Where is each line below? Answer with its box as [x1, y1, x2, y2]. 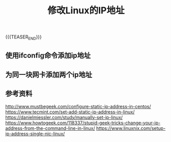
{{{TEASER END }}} [5, 34, 42, 41]
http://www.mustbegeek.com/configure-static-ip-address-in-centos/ [5, 103, 151, 109]
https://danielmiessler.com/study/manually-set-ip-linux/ [5, 114, 123, 120]
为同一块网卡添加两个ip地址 [5, 70, 92, 79]
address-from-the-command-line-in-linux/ [5, 125, 96, 131]
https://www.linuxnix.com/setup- [96, 125, 166, 131]
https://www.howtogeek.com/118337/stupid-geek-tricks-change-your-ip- [5, 119, 161, 126]
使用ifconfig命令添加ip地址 [5, 51, 91, 60]
